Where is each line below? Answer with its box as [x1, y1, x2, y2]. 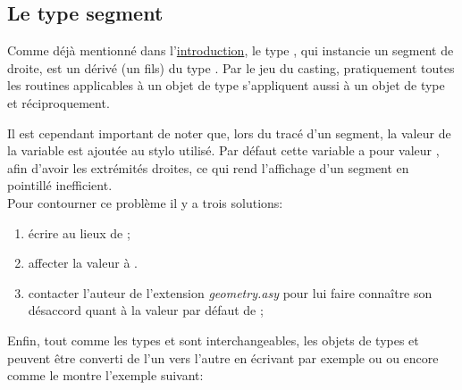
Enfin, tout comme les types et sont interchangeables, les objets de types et [7, 330, 419, 349]
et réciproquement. [7, 93, 110, 112]
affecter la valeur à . [28, 253, 138, 272]
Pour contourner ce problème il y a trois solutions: [7, 193, 283, 212]
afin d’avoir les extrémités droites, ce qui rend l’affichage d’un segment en [7, 158, 409, 177]
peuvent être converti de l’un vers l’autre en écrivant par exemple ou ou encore [7, 348, 439, 367]
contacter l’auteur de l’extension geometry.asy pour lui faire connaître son [28, 283, 433, 302]
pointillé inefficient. [7, 176, 113, 195]
